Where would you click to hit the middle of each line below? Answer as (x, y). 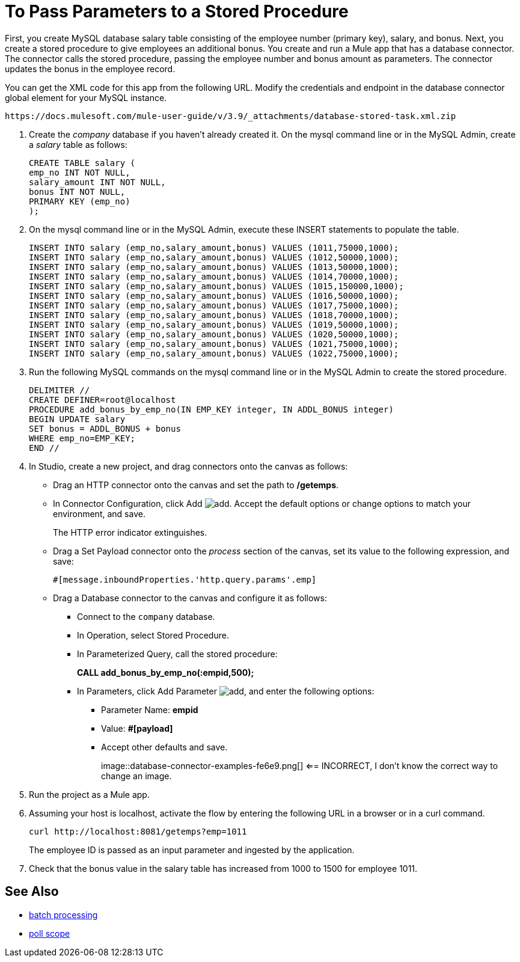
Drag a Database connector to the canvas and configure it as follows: (190, 598)
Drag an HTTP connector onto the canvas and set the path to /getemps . (196, 485)
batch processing (63, 915)
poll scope (50, 933)
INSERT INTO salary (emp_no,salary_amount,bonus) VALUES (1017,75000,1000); (214, 305)
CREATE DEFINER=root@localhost (102, 400)
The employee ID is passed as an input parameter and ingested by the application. (192, 850)
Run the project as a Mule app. (89, 794)
